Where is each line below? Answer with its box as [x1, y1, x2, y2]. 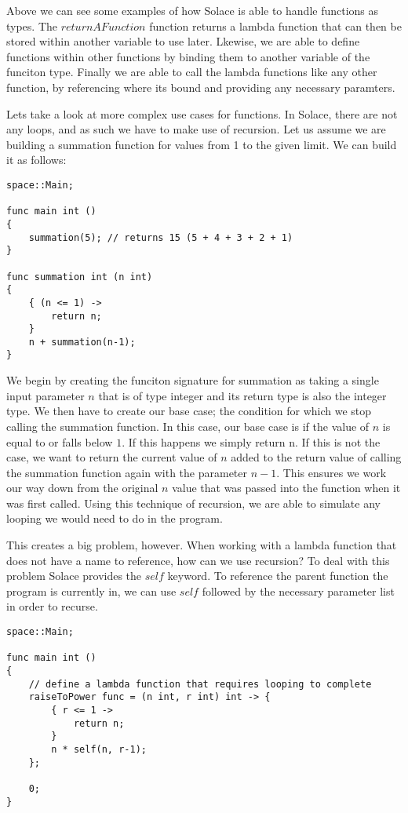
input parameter [6, 387, 85, 403]
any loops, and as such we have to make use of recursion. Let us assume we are [6, 121, 386, 137]
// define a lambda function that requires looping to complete [28, 678, 372, 690]
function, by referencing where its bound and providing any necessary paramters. [6, 78, 395, 95]
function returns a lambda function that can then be [149, 17, 402, 34]
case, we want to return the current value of [6, 449, 217, 465]
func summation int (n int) [6, 271, 153, 283]
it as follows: [6, 151, 67, 168]
